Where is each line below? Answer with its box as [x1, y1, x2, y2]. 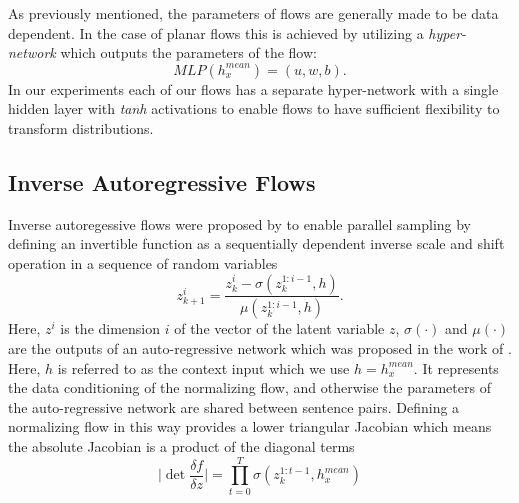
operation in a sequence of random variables [8, 252, 278, 273]
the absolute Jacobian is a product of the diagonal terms [8, 435, 355, 456]
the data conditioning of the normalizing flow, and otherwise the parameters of [8, 377, 491, 398]
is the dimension [60, 318, 161, 339]
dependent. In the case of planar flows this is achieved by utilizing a [8, 22, 424, 43]
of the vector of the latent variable [174, 318, 385, 339]
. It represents [413, 357, 499, 378]
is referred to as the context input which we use [57, 357, 350, 378]
